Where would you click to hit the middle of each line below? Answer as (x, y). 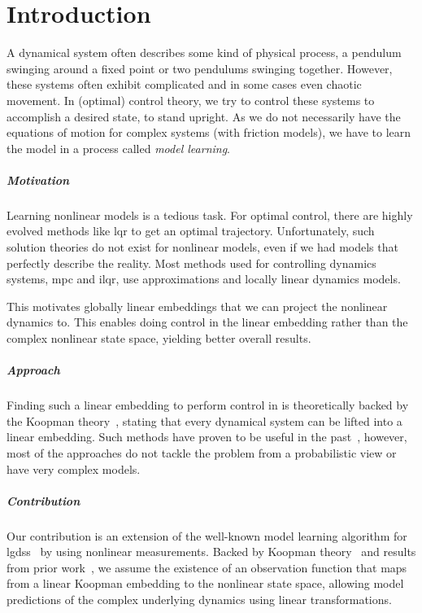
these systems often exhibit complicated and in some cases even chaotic (184, 84)
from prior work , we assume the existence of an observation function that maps (207, 567)
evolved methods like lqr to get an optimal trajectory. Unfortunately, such (191, 231)
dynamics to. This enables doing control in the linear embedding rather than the (207, 322)
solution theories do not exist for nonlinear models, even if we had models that (202, 247)
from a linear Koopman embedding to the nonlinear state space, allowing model (205, 583)
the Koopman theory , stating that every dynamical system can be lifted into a (204, 420)
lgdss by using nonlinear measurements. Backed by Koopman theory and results (211, 552)
